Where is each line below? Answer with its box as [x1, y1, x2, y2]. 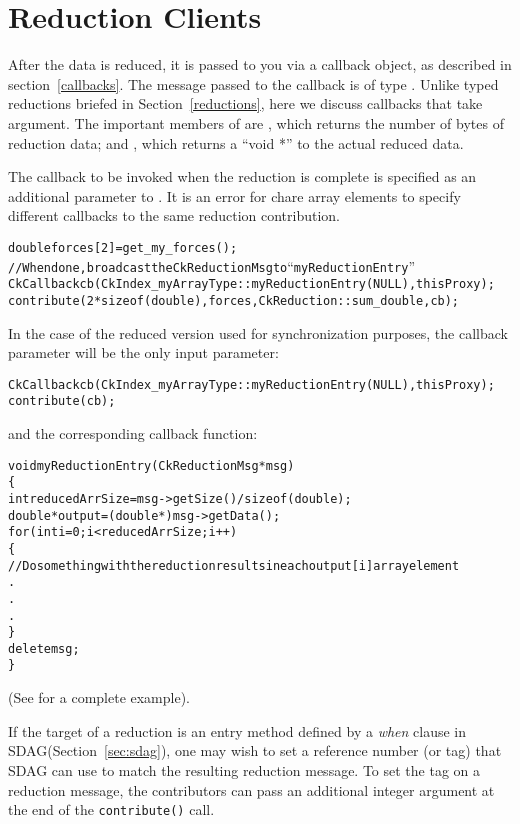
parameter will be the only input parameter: [8, 342, 279, 363]
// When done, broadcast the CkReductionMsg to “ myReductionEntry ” [8, 255, 416, 276]
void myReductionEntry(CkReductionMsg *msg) [8, 458, 295, 473]
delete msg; [8, 641, 80, 656]
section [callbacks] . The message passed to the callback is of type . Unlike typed [8, 73, 499, 94]
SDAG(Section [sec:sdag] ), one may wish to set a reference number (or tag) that [8, 740, 502, 761]
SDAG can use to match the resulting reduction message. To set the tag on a [8, 759, 481, 780]
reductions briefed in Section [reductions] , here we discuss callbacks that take [8, 93, 483, 114]
